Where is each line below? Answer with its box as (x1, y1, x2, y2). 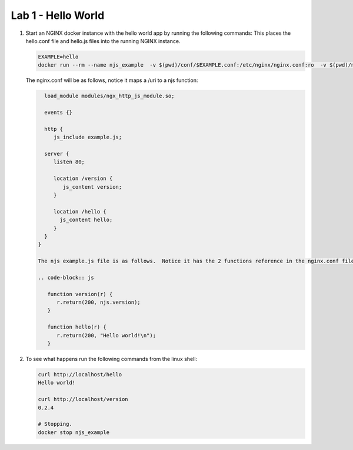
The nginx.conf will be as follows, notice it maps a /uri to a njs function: (25, 77, 198, 84)
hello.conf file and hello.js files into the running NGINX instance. (25, 37, 181, 44)
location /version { (53, 175, 113, 182)
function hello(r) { (47, 324, 107, 330)
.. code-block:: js (38, 274, 94, 281)
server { (44, 150, 69, 157)
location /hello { (53, 208, 107, 215)
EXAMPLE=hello (38, 53, 79, 60)
